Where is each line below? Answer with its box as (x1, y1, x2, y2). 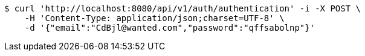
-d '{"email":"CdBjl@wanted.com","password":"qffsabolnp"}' (24, 23, 315, 33)
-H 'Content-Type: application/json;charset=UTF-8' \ (24, 13, 285, 23)
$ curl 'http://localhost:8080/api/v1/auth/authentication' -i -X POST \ (4, 4, 361, 13)
